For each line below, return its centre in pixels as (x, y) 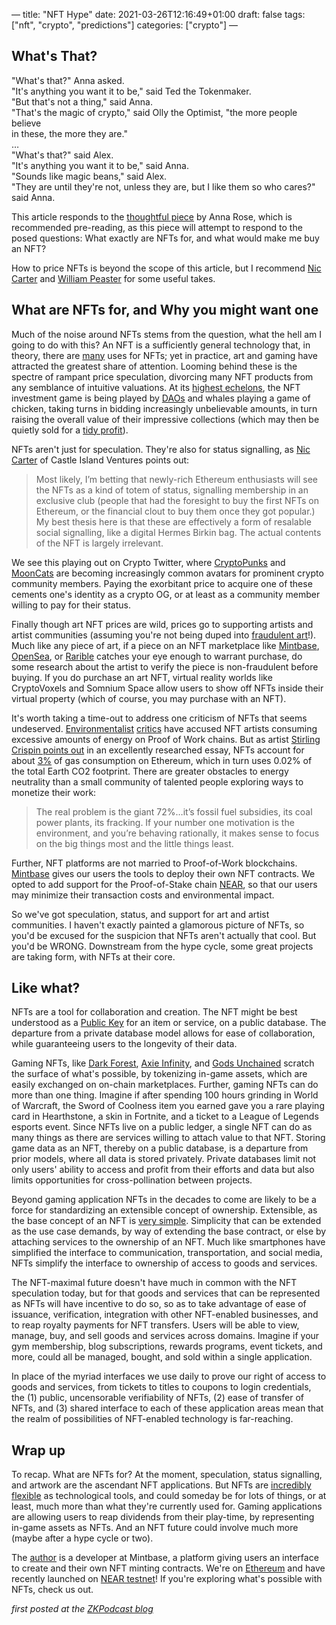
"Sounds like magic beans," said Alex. (89, 176)
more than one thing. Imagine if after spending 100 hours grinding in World (165, 1095)
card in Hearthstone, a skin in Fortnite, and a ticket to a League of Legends (165, 1116)
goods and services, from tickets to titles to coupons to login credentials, (161, 1387)
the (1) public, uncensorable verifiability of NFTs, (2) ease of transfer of (157, 1398)
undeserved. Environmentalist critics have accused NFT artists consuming (164, 728)
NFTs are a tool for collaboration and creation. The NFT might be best (154, 1012)
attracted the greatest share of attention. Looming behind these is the (154, 366)
